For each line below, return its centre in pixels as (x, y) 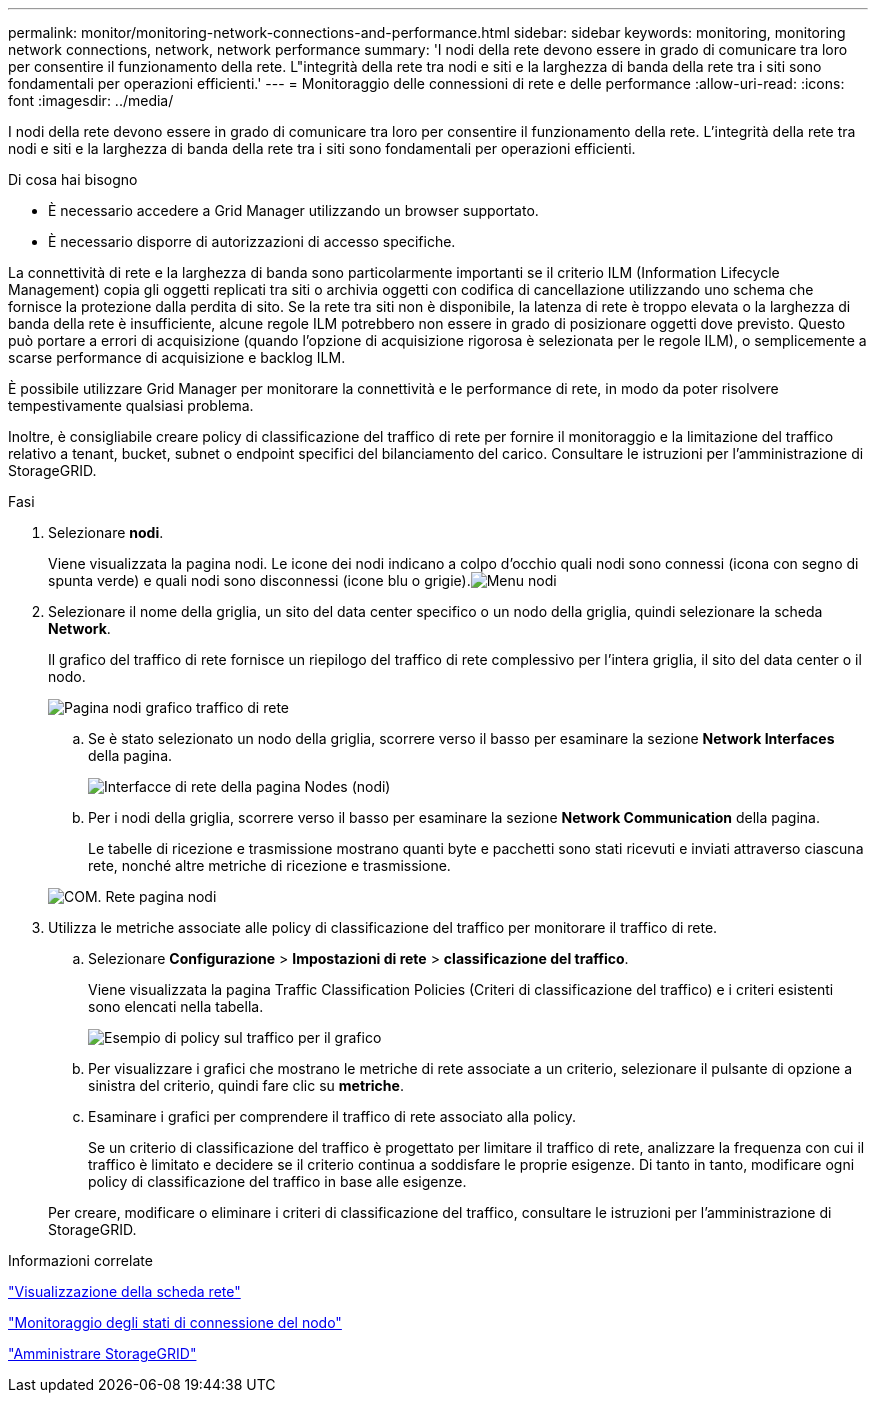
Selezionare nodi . (106, 532)
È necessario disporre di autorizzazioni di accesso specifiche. (252, 241)
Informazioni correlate (80, 1260)
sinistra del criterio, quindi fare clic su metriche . (246, 1085)
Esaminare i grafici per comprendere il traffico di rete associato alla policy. (332, 1116)
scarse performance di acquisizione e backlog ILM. (177, 357)
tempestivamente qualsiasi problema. (131, 405)
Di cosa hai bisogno (73, 179)
